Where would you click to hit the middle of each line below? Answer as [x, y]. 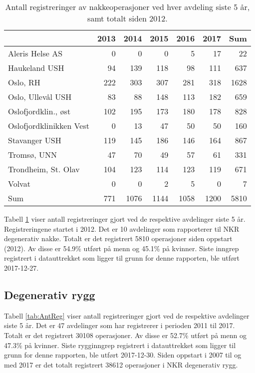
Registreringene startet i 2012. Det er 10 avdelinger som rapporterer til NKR [122, 228]
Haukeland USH [36, 68]
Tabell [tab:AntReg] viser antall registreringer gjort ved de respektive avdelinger [127, 315]
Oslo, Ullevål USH [40, 97]
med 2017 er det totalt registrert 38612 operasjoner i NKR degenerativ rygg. [121, 364]
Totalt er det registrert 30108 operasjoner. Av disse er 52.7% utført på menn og [125, 335]
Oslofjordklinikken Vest [49, 126]
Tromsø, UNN [32, 155]
